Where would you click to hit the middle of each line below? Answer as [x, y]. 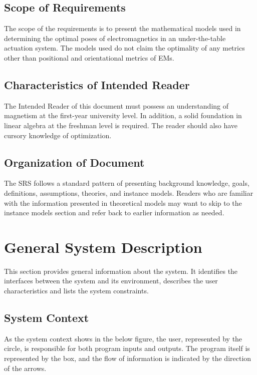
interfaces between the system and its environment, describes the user [111, 281]
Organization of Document [74, 162]
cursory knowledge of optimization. [58, 135]
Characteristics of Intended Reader [97, 84]
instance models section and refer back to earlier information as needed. [114, 213]
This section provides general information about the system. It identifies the [121, 271]
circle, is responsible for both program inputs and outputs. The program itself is [127, 348]
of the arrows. [25, 368]
